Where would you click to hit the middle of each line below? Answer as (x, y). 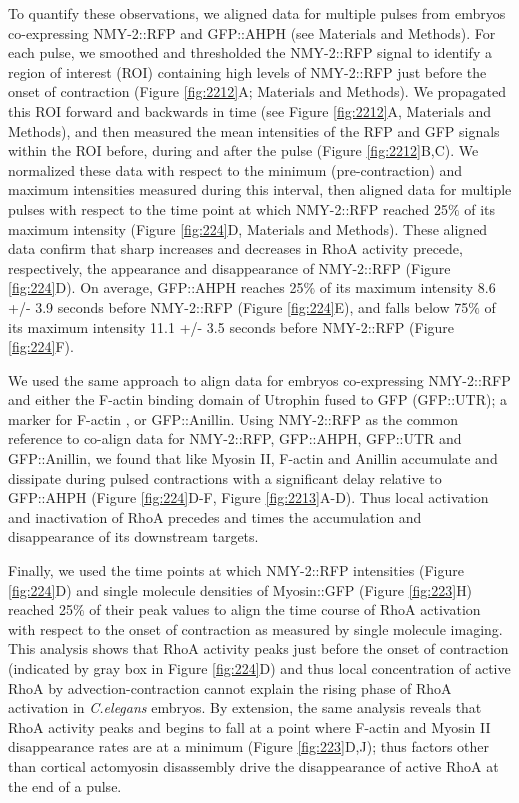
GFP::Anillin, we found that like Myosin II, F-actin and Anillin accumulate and (253, 458)
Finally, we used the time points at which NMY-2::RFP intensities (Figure (236, 570)
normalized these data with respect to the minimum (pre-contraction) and (235, 169)
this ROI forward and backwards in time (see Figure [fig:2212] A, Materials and (250, 110)
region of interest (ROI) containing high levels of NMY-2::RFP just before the (247, 71)
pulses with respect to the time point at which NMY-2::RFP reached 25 (228, 208)
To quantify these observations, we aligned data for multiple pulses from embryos (257, 13)
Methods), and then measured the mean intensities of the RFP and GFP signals (254, 130)
